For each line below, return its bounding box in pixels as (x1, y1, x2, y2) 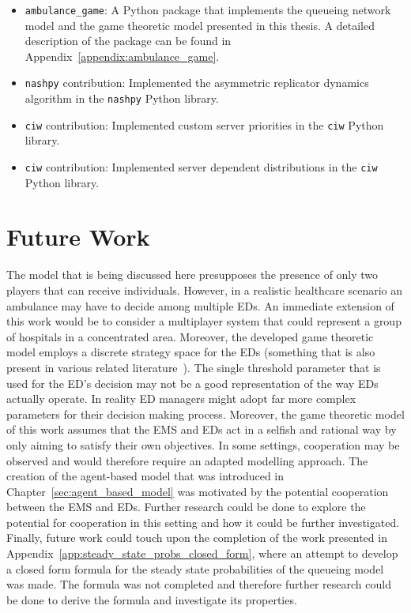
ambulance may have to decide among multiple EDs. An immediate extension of (6, 297, 394, 314)
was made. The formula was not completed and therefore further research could (6, 576, 391, 592)
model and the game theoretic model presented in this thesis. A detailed (25, 17, 375, 33)
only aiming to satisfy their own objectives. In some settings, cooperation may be (6, 436, 400, 453)
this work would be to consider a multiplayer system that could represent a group (6, 313, 402, 329)
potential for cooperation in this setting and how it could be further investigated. (6, 513, 400, 530)
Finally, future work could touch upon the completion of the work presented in (6, 529, 387, 546)
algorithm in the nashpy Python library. (25, 90, 219, 107)
